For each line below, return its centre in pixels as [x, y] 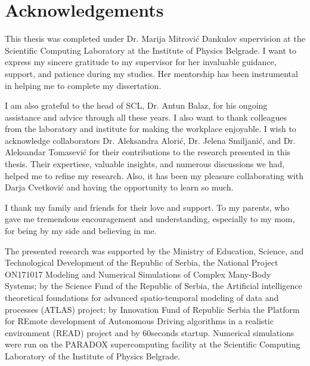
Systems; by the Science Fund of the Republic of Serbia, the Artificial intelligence [154, 286]
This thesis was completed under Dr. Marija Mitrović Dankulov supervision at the [155, 39]
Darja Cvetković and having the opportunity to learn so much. [119, 187]
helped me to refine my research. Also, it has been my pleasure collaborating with [154, 175]
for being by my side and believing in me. [81, 231]
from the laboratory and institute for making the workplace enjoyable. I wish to [151, 129]
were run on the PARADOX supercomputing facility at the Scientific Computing [153, 344]
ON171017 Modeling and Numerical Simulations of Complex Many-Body [138, 274]
